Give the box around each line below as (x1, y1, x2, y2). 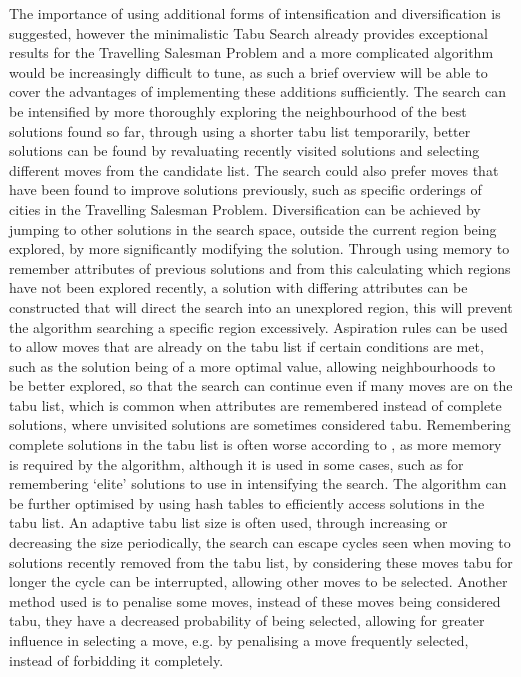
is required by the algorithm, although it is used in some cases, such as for (9, 453, 464, 474)
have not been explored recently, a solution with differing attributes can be (9, 277, 468, 298)
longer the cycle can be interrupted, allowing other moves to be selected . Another (9, 571, 508, 592)
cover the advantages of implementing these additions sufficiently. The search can (9, 81, 507, 102)
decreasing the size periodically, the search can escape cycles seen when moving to (9, 532, 511, 553)
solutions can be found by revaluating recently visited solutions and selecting (9, 140, 480, 161)
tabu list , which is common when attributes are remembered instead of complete (9, 394, 502, 415)
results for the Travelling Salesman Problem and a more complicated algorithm (9, 42, 494, 63)
